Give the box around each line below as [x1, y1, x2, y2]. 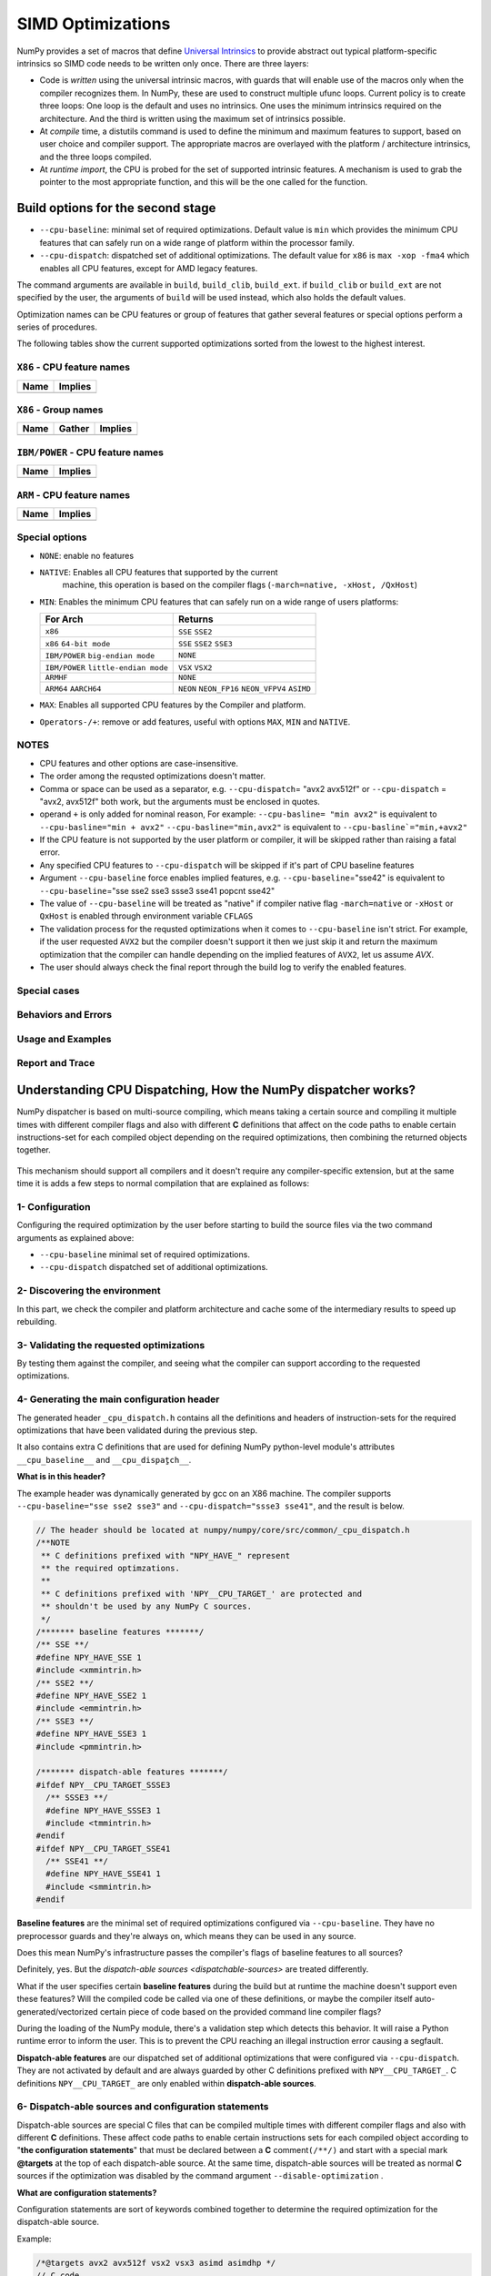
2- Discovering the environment [16, 1285, 161, 1297]
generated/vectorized [16, 2006, 99, 2017]
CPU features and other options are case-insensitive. [39, 757, 239, 768]
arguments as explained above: [16, 1232, 135, 1243]
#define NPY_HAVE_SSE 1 [35, 1652, 143, 1662]
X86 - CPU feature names [16, 361, 131, 373]
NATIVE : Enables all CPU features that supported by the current [39, 567, 278, 578]
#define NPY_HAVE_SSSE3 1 [45, 1805, 161, 1815]
